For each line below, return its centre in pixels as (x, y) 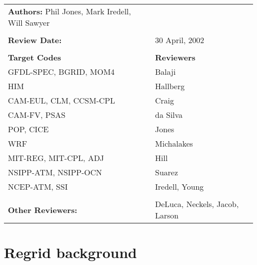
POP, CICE (28, 129)
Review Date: (35, 40)
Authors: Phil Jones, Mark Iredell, (70, 11)
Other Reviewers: (43, 210)
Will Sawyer (29, 23)
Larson (167, 215)
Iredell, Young (179, 186)
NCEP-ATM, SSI (38, 186)
